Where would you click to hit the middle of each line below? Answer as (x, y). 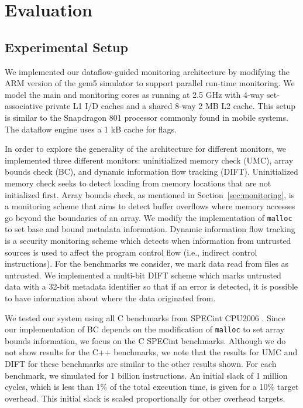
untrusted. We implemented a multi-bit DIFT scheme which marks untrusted (143, 275)
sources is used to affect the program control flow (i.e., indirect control (131, 252)
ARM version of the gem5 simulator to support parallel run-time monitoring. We (150, 83)
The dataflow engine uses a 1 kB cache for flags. (91, 129)
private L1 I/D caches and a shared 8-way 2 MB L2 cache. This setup (171, 106)
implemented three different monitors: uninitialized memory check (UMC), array (149, 160)
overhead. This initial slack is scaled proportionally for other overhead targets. (145, 398)
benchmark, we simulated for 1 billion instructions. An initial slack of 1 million (146, 375)
